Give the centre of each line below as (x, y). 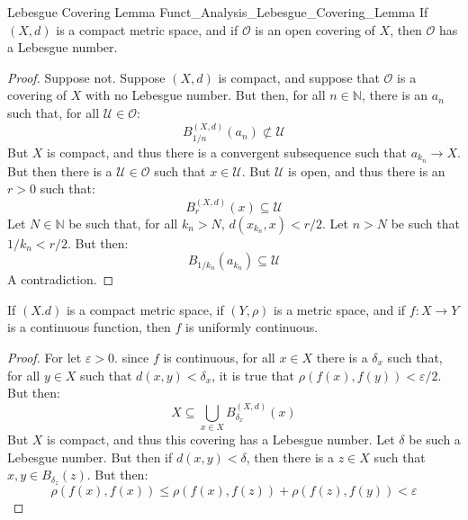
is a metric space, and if (340, 309)
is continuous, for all (219, 357)
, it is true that (253, 375)
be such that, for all (123, 223)
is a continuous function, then (89, 327)
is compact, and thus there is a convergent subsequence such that (227, 152)
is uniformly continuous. (252, 327)
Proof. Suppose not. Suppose (86, 77)
